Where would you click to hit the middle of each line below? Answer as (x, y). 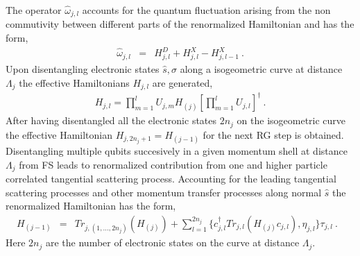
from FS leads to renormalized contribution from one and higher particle (173, 164)
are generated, (182, 82)
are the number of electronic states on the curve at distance (172, 242)
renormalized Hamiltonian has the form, (91, 206)
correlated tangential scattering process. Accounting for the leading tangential (171, 179)
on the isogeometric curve (291, 120)
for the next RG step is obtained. (273, 134)
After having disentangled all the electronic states (111, 120)
